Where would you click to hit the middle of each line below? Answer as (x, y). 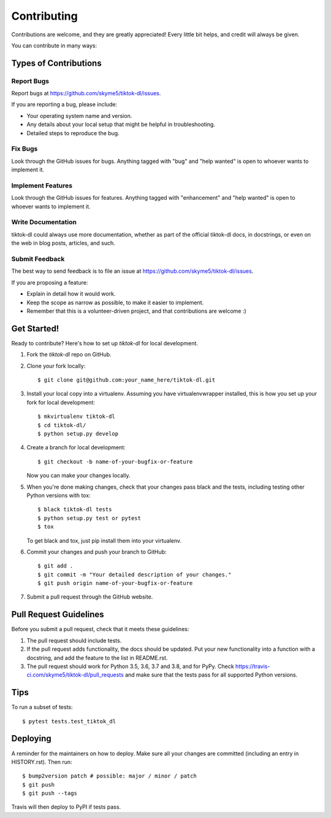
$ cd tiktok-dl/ (62, 425)
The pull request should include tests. (74, 640)
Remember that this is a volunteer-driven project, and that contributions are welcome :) (136, 311)
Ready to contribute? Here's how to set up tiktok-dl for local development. (105, 343)
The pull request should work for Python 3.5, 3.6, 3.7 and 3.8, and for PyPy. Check (130, 666)
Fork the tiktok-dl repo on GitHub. (69, 355)
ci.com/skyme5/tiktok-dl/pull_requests (75, 675)
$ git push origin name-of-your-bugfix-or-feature (115, 583)
